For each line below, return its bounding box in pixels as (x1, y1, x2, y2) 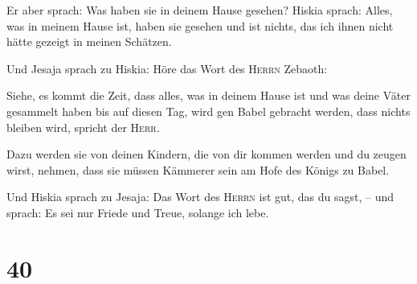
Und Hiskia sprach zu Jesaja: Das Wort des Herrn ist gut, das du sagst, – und (6, 188, 395, 205)
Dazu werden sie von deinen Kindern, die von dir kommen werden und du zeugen (6, 146, 407, 163)
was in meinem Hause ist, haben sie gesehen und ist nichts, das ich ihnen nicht (6, 17, 394, 34)
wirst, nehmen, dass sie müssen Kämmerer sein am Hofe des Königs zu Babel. (6, 161, 390, 178)
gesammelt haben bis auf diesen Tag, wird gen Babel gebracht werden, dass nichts (6, 102, 411, 119)
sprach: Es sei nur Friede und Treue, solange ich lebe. (6, 204, 269, 220)
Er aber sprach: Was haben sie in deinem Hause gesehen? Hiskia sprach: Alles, (6, 2, 393, 18)
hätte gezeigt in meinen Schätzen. (6, 33, 172, 50)
